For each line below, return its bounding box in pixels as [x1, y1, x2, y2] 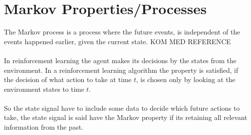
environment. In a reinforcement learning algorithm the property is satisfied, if [4, 65, 238, 75]
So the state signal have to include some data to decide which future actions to [4, 102, 240, 113]
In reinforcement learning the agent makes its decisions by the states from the [4, 55, 236, 65]
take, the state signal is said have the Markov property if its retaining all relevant [4, 112, 248, 122]
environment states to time [4, 84, 84, 94]
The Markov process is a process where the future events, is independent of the [4, 27, 240, 37]
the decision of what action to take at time [4, 74, 132, 84]
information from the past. [4, 122, 83, 132]
